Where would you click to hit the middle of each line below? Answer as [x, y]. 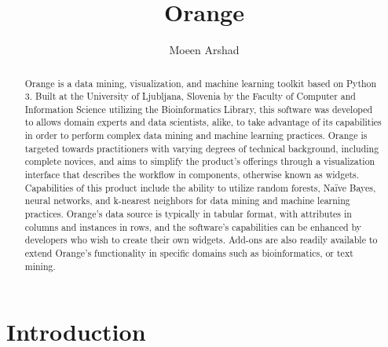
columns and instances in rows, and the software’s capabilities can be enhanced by [193, 226]
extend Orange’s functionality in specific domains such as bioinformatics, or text [189, 253]
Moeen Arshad [204, 50]
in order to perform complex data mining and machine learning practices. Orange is [196, 135]
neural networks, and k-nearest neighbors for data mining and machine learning [187, 201]
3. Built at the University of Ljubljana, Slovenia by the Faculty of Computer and [190, 96]
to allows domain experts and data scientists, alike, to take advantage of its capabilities [203, 122]
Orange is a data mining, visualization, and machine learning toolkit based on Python [201, 83]
